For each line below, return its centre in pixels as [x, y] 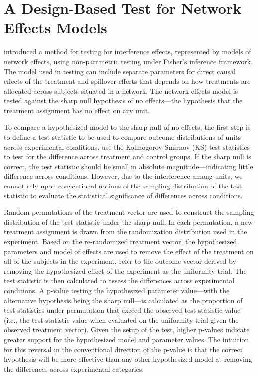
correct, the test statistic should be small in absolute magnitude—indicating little [129, 166]
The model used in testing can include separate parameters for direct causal [120, 71]
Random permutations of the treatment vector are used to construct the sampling [129, 212]
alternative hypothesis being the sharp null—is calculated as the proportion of [123, 300]
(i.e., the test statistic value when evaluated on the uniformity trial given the [121, 319]
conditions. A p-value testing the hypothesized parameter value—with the [117, 290]
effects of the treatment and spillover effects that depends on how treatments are [127, 81]
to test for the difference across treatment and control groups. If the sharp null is [128, 156]
